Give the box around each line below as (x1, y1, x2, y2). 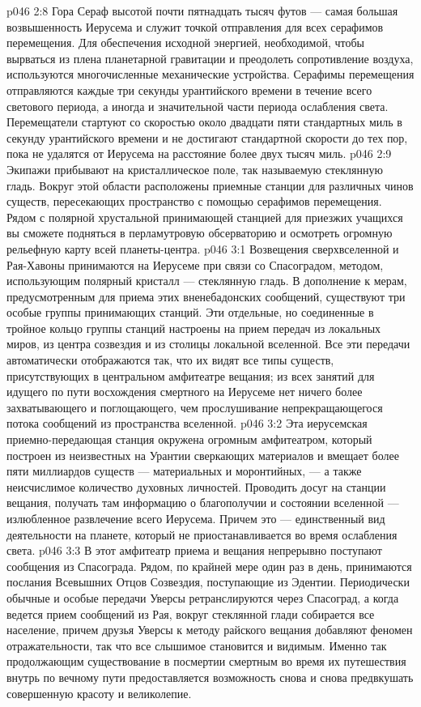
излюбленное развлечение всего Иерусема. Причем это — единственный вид (6, 510, 385, 526)
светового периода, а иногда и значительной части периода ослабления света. (6, 97, 389, 114)
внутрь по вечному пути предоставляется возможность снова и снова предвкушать (6, 668, 414, 685)
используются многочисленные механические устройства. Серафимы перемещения (6, 66, 415, 83)
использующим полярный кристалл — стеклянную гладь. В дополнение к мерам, (6, 272, 407, 289)
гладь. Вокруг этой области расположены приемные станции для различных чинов (6, 177, 414, 194)
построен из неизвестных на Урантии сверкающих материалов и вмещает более (6, 446, 399, 463)
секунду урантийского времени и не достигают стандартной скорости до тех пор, (6, 129, 408, 146)
